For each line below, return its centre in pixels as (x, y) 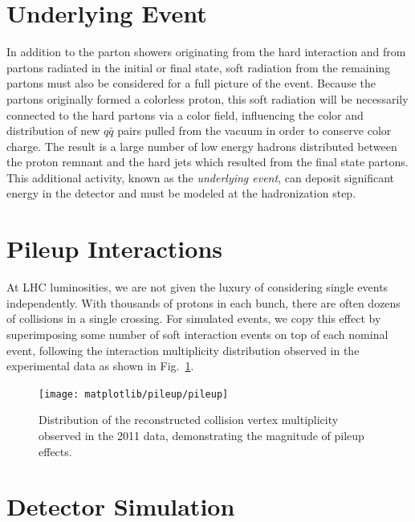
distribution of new (53, 130)
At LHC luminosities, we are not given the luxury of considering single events (197, 287)
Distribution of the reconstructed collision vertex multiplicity (189, 420)
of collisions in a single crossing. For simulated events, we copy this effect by (194, 318)
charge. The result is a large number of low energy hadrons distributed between (202, 146)
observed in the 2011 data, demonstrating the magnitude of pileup (201, 435)
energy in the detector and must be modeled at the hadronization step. (181, 193)
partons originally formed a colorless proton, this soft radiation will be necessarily (207, 98)
